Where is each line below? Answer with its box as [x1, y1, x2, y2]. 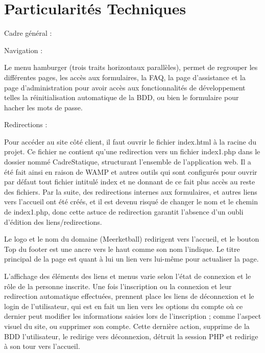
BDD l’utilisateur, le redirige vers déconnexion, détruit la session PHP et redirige [4, 331, 258, 341]
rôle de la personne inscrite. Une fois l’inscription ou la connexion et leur [4, 280, 232, 291]
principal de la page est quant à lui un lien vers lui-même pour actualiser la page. [4, 253, 259, 264]
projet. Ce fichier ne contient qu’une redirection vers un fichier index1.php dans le [4, 146, 260, 157]
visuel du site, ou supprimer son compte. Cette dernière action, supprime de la [4, 320, 250, 331]
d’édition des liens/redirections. [4, 216, 102, 227]
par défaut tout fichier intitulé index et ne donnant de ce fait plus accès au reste [4, 176, 255, 187]
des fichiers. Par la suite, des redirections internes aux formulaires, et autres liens [4, 186, 257, 197]
